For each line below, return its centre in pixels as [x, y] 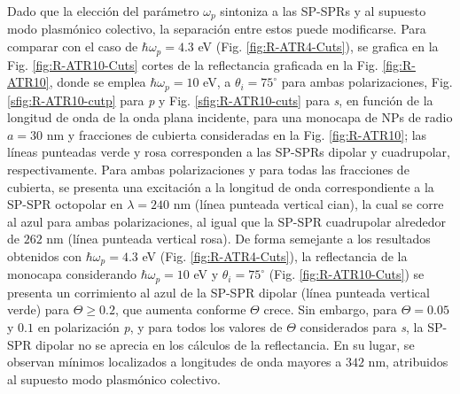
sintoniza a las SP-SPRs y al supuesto [323, 11]
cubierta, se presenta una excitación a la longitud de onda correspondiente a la [221, 186]
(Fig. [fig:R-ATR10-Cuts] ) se [347, 274]
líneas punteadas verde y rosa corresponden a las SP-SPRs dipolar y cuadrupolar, [229, 152]
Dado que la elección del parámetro [103, 11]
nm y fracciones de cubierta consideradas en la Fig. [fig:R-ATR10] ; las [237, 134]
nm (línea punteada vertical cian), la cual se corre [308, 204]
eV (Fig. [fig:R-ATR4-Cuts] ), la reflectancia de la [275, 255]
